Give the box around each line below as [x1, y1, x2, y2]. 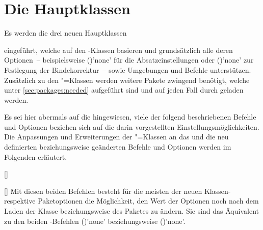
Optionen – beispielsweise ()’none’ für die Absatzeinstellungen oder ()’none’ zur [4, 54, 254, 65]
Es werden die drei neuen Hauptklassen [4, 27, 127, 38]
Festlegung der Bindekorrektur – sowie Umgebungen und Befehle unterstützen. [4, 64, 251, 75]
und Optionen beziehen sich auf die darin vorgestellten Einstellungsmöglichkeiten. [4, 121, 259, 132]
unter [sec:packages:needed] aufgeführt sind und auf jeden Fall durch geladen [4, 84, 244, 95]
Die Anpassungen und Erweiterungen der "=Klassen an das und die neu [4, 131, 229, 142]
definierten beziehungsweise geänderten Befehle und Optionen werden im [4, 141, 231, 152]
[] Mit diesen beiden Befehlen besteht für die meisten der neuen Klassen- [4, 185, 231, 196]
